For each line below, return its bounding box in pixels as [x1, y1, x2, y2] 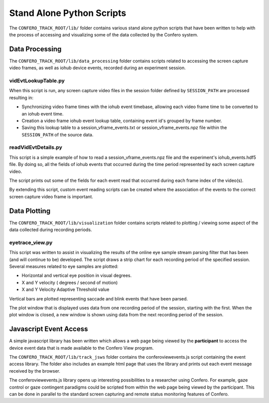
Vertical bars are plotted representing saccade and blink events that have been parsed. [9, 295, 188, 301]
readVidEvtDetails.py [9, 144, 62, 151]
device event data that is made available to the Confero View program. [9, 345, 154, 351]
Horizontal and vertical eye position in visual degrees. [21, 272, 132, 278]
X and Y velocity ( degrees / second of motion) [21, 279, 118, 285]
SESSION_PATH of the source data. [21, 132, 94, 137]
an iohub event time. [21, 111, 64, 117]
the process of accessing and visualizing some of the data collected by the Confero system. [9, 31, 199, 37]
